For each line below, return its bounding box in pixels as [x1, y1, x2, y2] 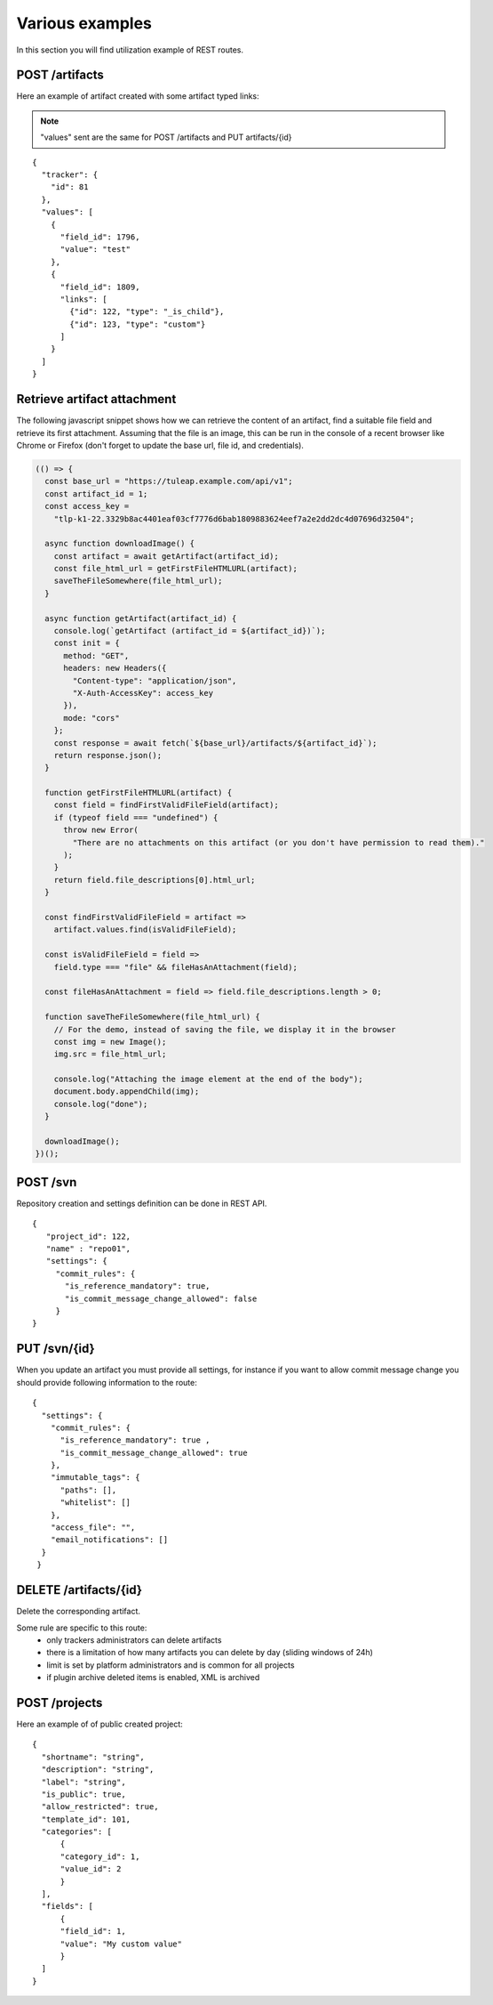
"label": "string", [41, 1776, 126, 1787]
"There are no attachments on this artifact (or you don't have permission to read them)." [72, 837, 485, 847]
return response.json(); [53, 750, 163, 760]
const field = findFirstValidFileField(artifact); [53, 800, 279, 810]
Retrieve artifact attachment [16, 392, 177, 407]
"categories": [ [41, 1827, 113, 1837]
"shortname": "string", [41, 1751, 146, 1762]
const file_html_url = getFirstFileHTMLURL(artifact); [53, 563, 298, 574]
